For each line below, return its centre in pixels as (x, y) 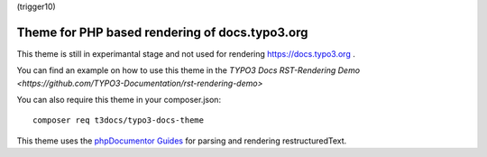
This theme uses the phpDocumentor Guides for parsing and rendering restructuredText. (182, 141)
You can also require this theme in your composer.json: (119, 100)
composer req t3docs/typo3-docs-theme (119, 120)
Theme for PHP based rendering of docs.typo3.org (162, 32)
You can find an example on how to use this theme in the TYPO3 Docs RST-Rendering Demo (188, 70)
